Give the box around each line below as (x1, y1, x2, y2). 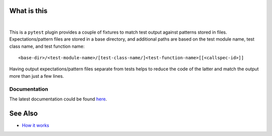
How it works (22, 122, 50, 128)
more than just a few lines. (9, 73, 64, 79)
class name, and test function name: (9, 43, 85, 49)
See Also (9, 109, 38, 117)
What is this (9, 7, 48, 15)
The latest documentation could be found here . (9, 96, 107, 102)
